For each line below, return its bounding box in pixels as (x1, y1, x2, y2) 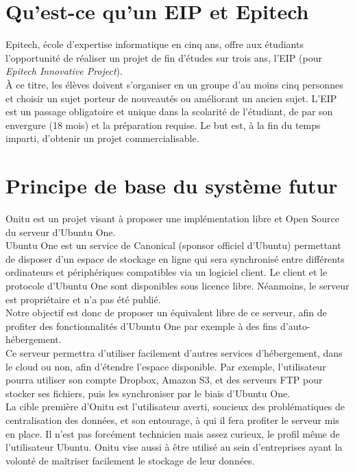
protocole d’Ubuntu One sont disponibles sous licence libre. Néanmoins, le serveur (5, 278, 350, 292)
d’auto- (280, 318, 310, 333)
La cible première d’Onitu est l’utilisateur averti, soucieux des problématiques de (5, 399, 345, 414)
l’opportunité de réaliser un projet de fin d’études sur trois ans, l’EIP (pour (5, 50, 322, 64)
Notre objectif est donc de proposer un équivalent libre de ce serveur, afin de (5, 305, 327, 320)
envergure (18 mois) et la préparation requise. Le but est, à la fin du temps (5, 117, 321, 132)
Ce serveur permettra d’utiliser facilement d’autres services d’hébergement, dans (5, 345, 343, 359)
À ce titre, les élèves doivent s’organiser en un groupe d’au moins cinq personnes (5, 77, 343, 91)
